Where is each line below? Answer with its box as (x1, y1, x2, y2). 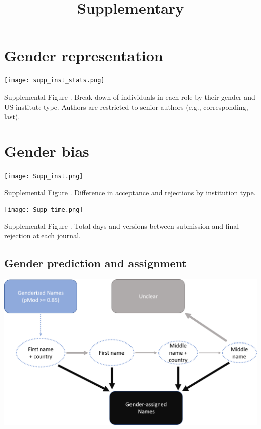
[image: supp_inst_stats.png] (4, 77, 105, 84)
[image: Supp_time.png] (4, 206, 83, 214)
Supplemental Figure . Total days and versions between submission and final (4, 220, 239, 231)
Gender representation (4, 45, 163, 66)
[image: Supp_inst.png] (4, 172, 83, 180)
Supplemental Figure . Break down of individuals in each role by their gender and (4, 91, 255, 102)
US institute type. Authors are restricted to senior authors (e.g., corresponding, (4, 101, 248, 112)
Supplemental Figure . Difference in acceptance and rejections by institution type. (4, 187, 256, 197)
